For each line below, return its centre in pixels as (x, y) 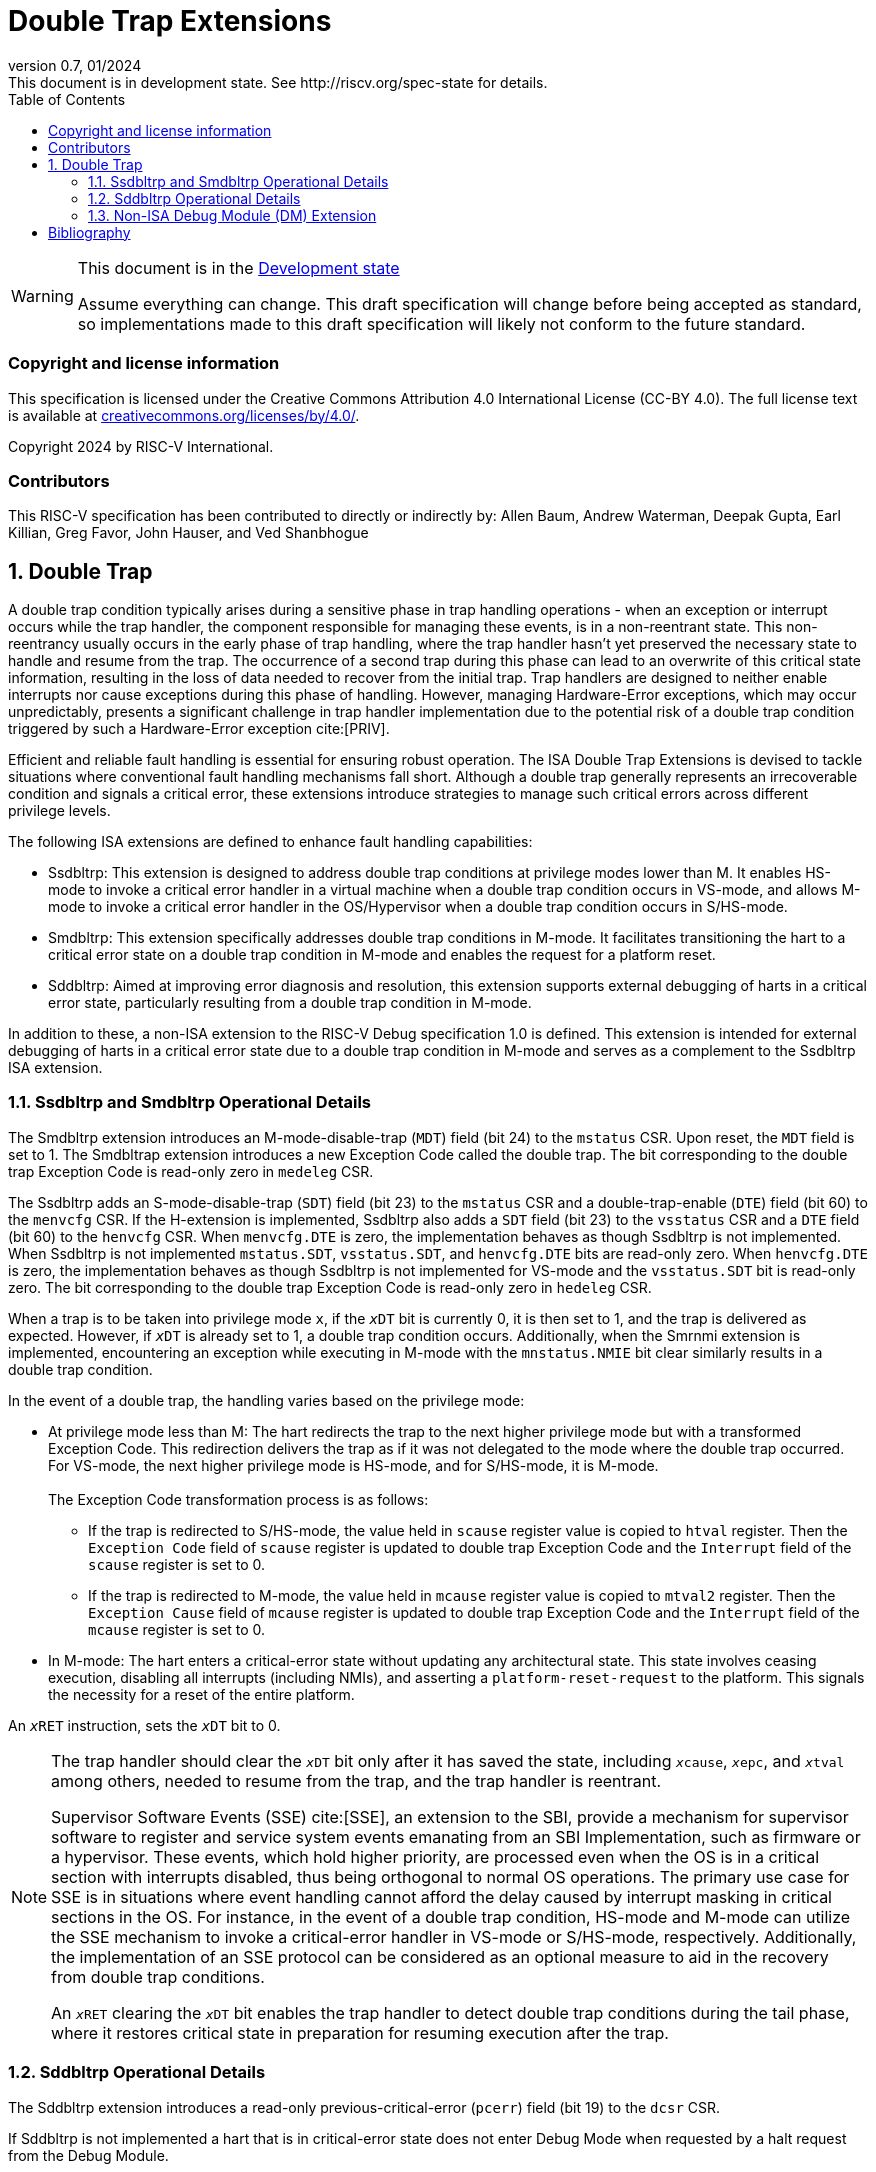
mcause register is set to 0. (176, 1629)
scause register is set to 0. (176, 1564)
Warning (42, 295)
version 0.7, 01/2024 (75, 65)
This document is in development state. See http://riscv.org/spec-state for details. (278, 82)
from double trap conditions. (158, 1976)
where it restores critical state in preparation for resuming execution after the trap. (360, 2032)
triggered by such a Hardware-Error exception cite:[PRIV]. (199, 729)
